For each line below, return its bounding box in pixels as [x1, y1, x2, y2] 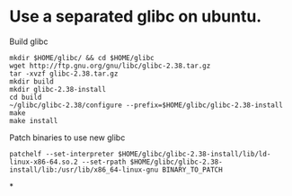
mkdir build [9, 76, 54, 86]
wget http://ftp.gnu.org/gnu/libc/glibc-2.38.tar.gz [9, 61, 211, 70]
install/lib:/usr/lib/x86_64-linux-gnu [9, 165, 159, 174]
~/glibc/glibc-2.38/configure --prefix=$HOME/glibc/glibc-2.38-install [9, 101, 283, 110]
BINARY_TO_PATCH [162, 165, 223, 174]
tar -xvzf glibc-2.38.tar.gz [9, 69, 119, 78]
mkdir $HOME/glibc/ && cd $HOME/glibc [9, 53, 155, 62]
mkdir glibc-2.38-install [9, 85, 106, 94]
